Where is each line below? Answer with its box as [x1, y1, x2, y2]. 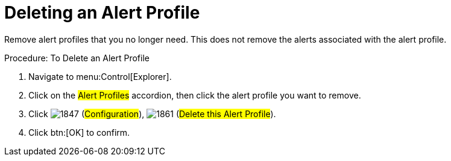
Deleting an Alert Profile [4, 2, 200, 23]
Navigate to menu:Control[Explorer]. [28, 71, 172, 82]
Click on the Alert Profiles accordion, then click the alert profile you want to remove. [28, 90, 361, 100]
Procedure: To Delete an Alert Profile [4, 52, 150, 63]
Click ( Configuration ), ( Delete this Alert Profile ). [28, 108, 276, 119]
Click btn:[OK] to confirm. [28, 127, 130, 138]
